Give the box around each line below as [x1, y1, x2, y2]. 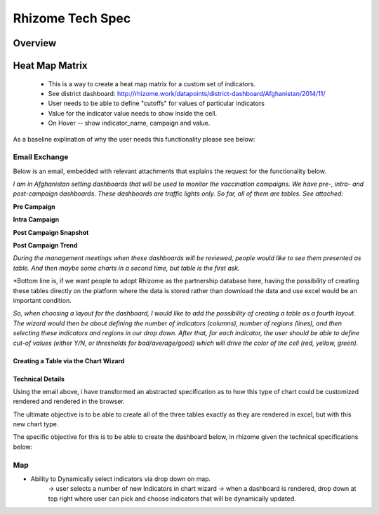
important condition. [13, 296, 72, 304]
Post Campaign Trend [13, 241, 78, 250]
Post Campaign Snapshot [13, 228, 89, 236]
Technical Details [13, 374, 65, 383]
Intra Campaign [13, 215, 60, 224]
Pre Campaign [13, 202, 55, 210]
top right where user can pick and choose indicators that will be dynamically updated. [48, 494, 296, 503]
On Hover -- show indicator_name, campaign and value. [48, 119, 211, 128]
